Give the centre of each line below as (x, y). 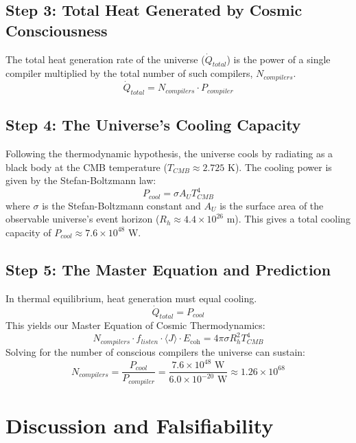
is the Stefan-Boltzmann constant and (121, 205)
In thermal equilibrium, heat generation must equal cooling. (131, 298)
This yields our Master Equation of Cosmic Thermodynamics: (135, 325)
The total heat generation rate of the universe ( (105, 59)
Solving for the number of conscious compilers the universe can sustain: (155, 351)
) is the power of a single (278, 59)
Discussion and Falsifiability (140, 425)
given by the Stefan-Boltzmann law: (81, 180)
